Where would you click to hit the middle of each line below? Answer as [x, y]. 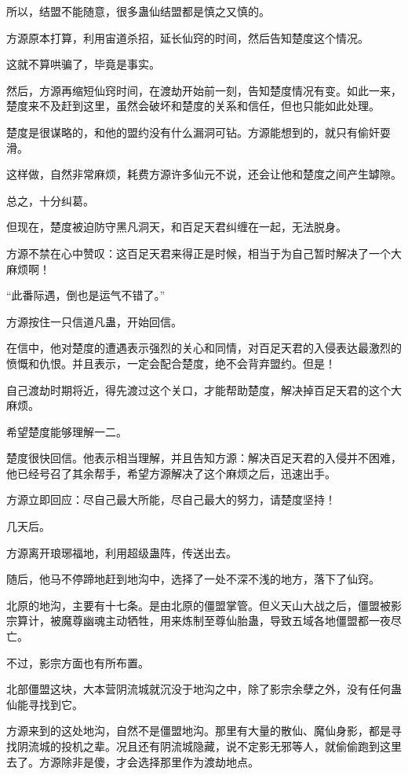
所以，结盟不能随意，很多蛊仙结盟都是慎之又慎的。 [138, 11]
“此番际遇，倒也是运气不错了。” [86, 295]
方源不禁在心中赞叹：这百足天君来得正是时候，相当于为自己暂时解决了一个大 [204, 253]
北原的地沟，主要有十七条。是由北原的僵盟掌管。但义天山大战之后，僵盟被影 [204, 605]
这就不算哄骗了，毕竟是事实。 [83, 64]
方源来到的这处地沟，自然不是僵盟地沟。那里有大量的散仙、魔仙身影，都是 [199, 731]
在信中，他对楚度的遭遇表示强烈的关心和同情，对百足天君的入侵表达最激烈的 [204, 348]
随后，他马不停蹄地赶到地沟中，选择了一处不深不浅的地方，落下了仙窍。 [193, 579]
